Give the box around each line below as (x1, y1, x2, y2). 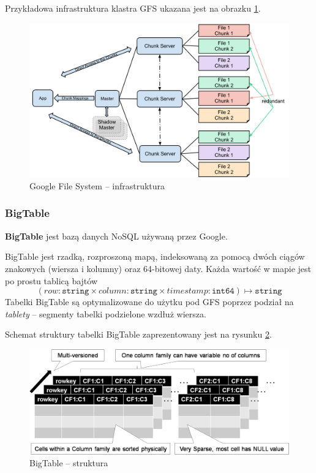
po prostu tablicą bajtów (5, 274, 98, 287)
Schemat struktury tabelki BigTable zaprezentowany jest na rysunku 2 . (5, 328, 272, 341)
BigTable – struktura (29, 456, 108, 469)
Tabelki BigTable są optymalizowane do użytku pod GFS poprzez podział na (5, 295, 294, 308)
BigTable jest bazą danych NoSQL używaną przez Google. (5, 229, 228, 242)
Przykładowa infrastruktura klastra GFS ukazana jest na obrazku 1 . (5, 2, 261, 14)
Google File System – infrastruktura (29, 179, 165, 192)
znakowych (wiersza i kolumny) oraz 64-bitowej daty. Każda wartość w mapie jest (5, 262, 312, 274)
